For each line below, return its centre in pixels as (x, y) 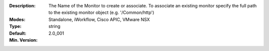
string (55, 26)
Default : (18, 33)
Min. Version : (23, 40)
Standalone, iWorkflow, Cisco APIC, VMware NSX (99, 19)
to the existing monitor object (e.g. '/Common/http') (101, 13)
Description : (22, 6)
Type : (15, 26)
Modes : (17, 19)
